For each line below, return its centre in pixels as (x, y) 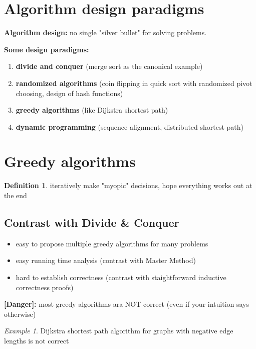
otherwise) (20, 314)
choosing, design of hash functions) (69, 93)
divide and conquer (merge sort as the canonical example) (109, 66)
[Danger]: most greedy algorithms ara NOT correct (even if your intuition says (127, 304)
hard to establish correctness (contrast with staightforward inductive (121, 277)
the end (16, 195)
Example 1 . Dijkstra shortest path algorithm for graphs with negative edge (119, 331)
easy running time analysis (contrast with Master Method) (106, 260)
